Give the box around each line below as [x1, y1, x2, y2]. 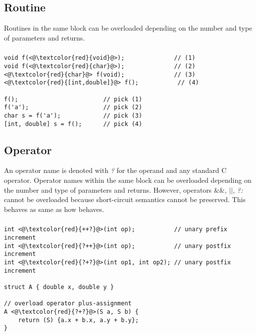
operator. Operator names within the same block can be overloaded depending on [4, 175, 252, 185]
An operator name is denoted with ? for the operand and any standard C [4, 165, 227, 175]
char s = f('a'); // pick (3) [4, 112, 143, 119]
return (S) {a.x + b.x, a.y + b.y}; [18, 316, 139, 324]
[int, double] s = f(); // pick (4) [4, 120, 143, 127]
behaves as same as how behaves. [4, 204, 104, 214]
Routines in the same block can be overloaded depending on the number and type [4, 23, 253, 33]
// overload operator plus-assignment [4, 300, 132, 307]
